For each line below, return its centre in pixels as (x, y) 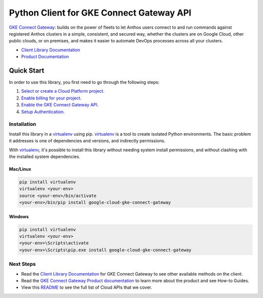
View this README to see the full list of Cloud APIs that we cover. (87, 287)
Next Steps (22, 264)
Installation (23, 124)
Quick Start (27, 70)
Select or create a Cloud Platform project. (63, 91)
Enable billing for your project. (51, 98)
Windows (19, 217)
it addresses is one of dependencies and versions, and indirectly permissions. (87, 141)
